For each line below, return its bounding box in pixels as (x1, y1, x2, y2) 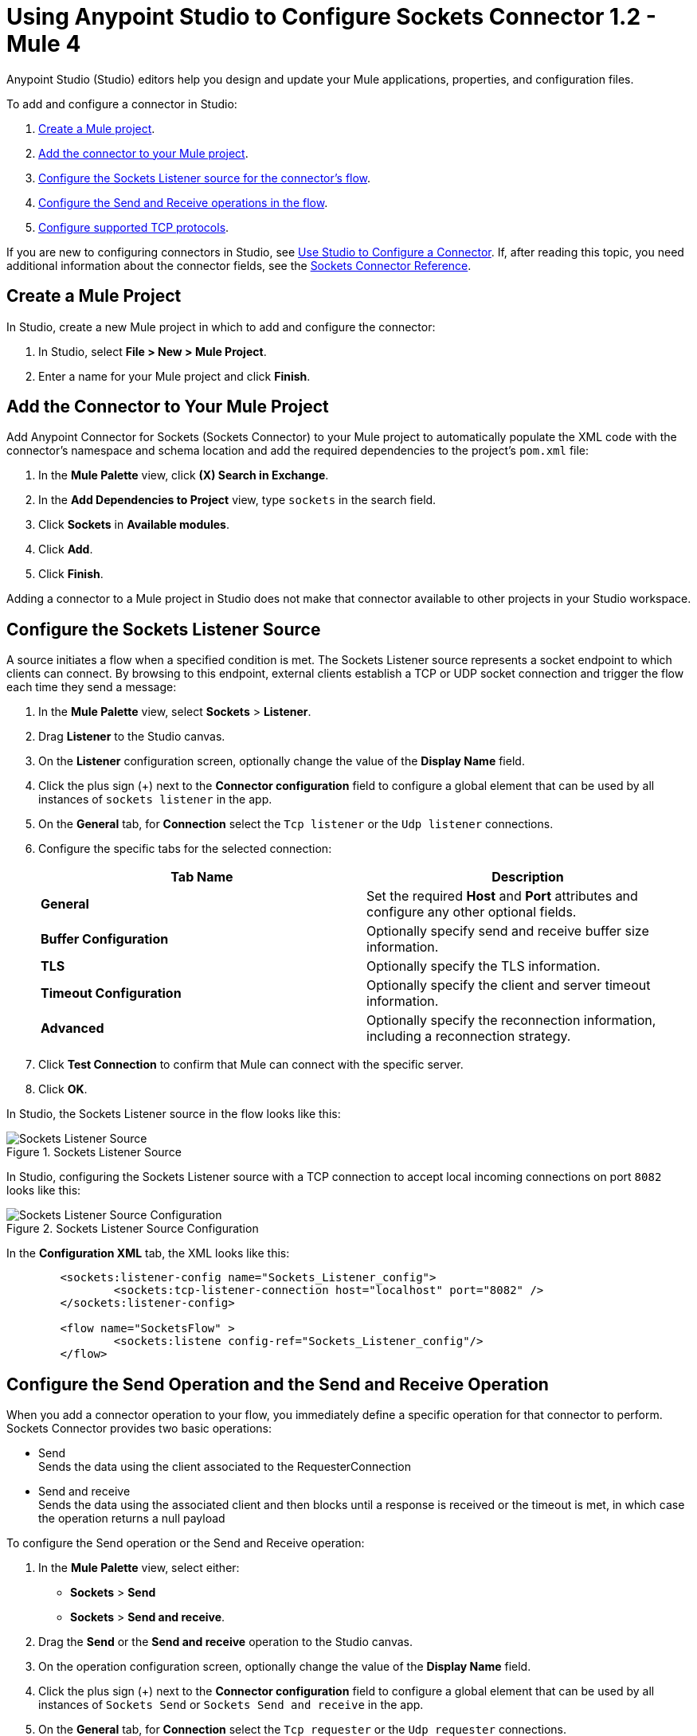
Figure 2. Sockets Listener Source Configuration (6, 1222, 259, 1236)
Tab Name (170, 869, 233, 886)
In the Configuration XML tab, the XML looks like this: (6, 1246, 290, 1261)
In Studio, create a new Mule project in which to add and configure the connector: (6, 319, 436, 334)
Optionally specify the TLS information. (366, 958, 601, 975)
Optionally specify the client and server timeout (366, 977, 651, 994)
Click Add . (38, 542, 93, 557)
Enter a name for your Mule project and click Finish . (38, 369, 311, 383)
